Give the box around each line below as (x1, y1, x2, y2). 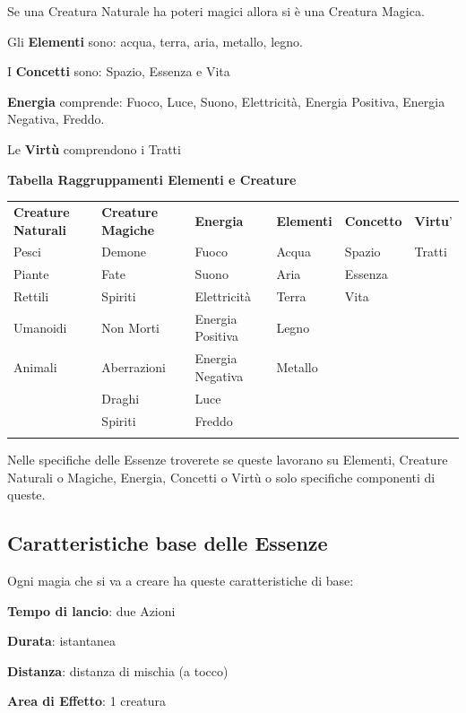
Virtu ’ (414, 211, 453, 230)
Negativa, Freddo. (7, 109, 105, 128)
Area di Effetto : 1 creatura (7, 691, 166, 710)
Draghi (101, 388, 140, 407)
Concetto (344, 211, 402, 230)
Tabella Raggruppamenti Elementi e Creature (7, 170, 297, 188)
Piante (13, 265, 49, 283)
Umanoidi (13, 317, 67, 336)
